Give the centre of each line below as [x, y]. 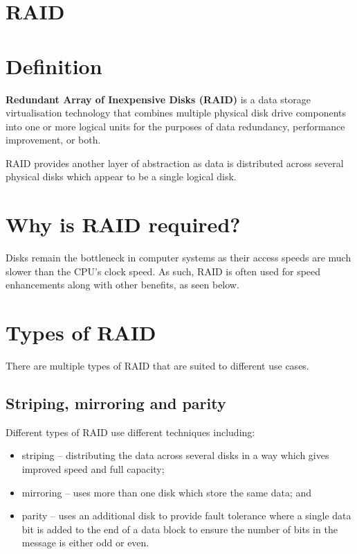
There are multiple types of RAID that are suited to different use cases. [157, 366]
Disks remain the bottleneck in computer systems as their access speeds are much [178, 258]
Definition [54, 66]
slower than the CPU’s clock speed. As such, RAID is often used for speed [163, 271]
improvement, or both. [53, 140]
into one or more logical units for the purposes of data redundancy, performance [175, 126]
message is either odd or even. [85, 543]
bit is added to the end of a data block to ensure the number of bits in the [180, 529]
